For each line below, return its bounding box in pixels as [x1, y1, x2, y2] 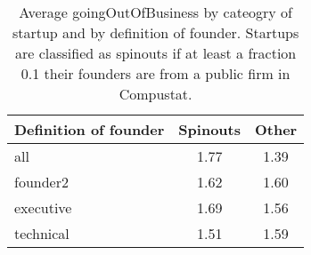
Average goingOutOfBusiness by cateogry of [19, 2, 292, 22]
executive [14, 197, 72, 218]
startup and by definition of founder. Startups [12, 22, 299, 43]
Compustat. [119, 84, 192, 104]
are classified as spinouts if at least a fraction [14, 43, 297, 63]
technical [14, 223, 70, 243]
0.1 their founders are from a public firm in [20, 63, 291, 84]
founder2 [14, 171, 69, 192]
